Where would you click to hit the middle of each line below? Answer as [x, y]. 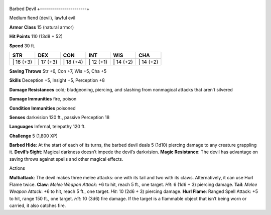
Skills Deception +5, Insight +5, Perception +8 [57, 80]
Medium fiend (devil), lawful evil [42, 18]
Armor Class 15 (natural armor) [42, 27]
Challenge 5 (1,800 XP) [33, 136]
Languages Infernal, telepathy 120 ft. [47, 127]
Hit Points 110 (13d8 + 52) [36, 36]
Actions [17, 168]
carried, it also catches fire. [38, 205]
